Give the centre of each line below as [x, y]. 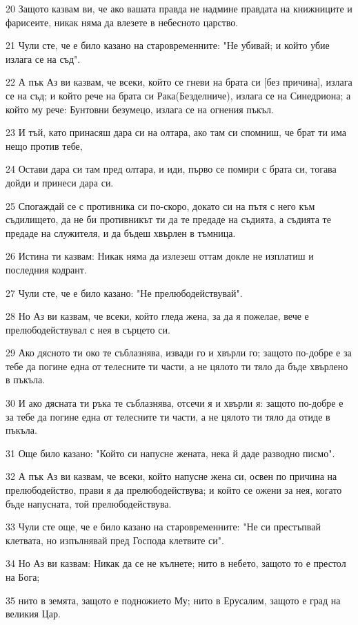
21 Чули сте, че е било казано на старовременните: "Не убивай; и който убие [168, 45]
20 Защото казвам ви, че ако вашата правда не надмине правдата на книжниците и [179, 8]
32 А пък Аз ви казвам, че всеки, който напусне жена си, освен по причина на [171, 476]
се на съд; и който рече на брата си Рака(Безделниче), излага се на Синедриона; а [178, 95]
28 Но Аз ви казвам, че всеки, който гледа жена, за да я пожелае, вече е [157, 316]
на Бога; [23, 577]
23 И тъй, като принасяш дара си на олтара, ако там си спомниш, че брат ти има [176, 132]
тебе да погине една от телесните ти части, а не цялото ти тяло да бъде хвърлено [177, 366]
